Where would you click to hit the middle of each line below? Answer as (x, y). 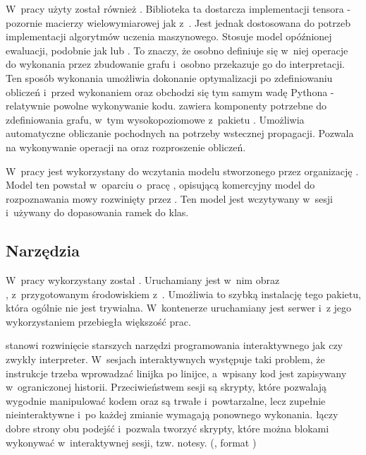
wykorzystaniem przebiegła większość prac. (98, 321)
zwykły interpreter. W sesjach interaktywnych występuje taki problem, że (165, 359)
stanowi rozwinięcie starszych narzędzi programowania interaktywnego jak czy (174, 345)
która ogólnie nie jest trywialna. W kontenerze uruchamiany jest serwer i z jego (179, 308)
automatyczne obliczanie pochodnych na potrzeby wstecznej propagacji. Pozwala (180, 133)
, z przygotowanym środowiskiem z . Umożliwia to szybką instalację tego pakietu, (183, 294)
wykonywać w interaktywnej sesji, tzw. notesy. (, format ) (131, 442)
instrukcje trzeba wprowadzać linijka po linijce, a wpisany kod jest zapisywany (176, 373)
